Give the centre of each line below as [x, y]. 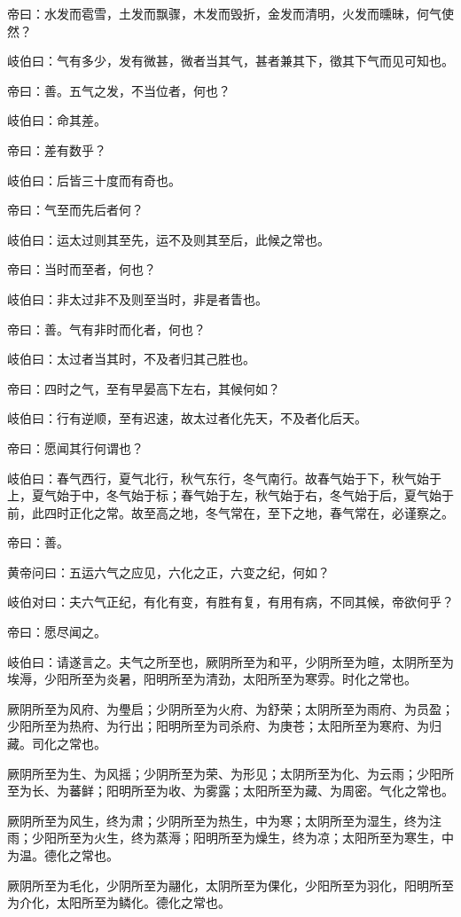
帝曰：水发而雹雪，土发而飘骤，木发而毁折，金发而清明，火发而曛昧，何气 [224, 13]
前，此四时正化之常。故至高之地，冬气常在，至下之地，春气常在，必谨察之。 [230, 512]
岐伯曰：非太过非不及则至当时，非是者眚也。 [137, 298]
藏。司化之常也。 [57, 744]
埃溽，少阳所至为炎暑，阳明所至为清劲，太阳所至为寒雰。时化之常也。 [212, 679]
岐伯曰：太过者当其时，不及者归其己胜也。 [131, 359]
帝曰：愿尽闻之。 [57, 632]
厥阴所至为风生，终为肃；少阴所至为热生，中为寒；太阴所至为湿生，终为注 [224, 820]
